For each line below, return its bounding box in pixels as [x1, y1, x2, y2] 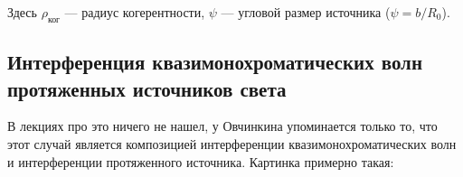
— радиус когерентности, [64, 3, 205, 21]
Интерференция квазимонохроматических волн [7, 48, 422, 76]
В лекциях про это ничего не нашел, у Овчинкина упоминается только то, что [7, 116, 438, 135]
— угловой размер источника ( [221, 3, 391, 21]
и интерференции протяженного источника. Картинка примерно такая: [7, 152, 394, 171]
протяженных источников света [7, 74, 287, 102]
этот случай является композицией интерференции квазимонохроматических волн [7, 134, 457, 153]
